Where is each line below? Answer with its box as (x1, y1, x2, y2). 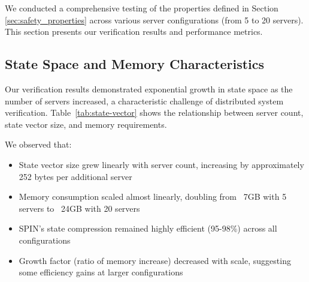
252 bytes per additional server (19, 170, 132, 182)
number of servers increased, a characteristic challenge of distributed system (5, 94, 284, 107)
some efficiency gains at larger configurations (19, 266, 183, 278)
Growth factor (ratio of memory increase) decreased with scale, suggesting (19, 254, 291, 266)
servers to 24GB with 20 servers (19, 202, 140, 214)
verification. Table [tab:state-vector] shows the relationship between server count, (5, 106, 304, 119)
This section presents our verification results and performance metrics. (5, 25, 263, 38)
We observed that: (5, 138, 72, 151)
